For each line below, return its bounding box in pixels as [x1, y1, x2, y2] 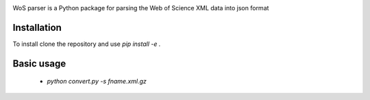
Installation [12, 21, 62, 34]
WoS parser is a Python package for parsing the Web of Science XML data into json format [12, 4, 269, 12]
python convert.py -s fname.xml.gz [47, 77, 147, 86]
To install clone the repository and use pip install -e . [12, 40, 161, 48]
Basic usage [12, 58, 66, 69]
